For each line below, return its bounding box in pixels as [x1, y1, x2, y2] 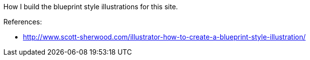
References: [3, 18, 42, 26]
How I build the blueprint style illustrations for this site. [3, 2, 178, 11]
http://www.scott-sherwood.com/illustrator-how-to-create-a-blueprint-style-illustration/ [23, 33, 306, 41]
